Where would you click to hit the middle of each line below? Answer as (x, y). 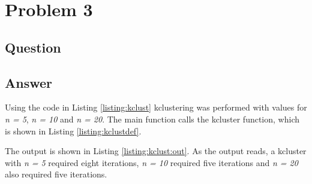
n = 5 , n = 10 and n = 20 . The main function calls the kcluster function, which (152, 119)
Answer (29, 82)
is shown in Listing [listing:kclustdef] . (73, 131)
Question (33, 47)
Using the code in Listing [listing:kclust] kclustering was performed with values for (156, 107)
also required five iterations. (56, 174)
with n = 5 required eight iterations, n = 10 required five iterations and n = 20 (151, 162)
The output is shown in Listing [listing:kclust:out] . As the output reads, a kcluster (156, 151)
